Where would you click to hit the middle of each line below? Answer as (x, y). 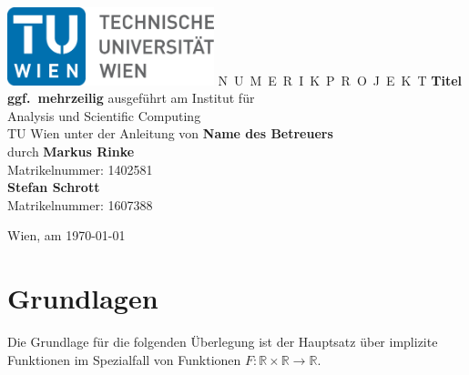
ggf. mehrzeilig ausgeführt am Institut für (131, 98)
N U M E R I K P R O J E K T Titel (340, 80)
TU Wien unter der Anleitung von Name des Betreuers (170, 133)
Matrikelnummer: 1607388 (80, 204)
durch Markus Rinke (71, 152)
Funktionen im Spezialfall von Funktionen (124, 359)
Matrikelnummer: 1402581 (80, 169)
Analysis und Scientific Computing (104, 115)
